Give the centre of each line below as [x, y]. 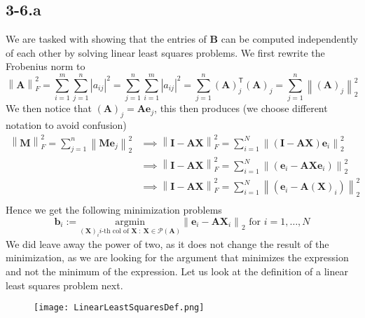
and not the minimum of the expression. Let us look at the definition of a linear [177, 271]
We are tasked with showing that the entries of [106, 39]
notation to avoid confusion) [66, 124]
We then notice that [49, 108]
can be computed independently [289, 39]
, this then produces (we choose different [241, 108]
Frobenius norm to [46, 66]
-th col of [115, 231]
